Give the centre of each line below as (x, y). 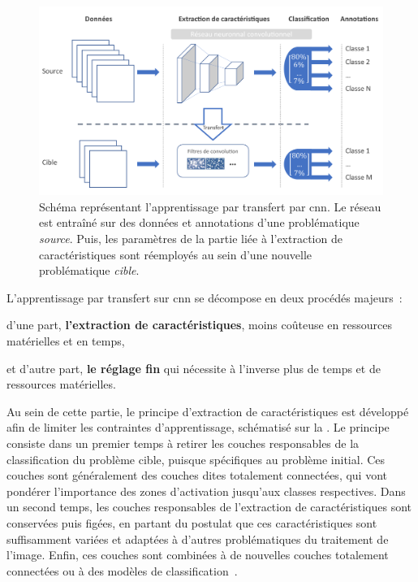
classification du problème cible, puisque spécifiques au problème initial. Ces (196, 459)
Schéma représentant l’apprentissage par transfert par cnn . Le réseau (210, 206)
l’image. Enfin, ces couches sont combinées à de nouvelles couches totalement (198, 555)
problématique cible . (89, 270)
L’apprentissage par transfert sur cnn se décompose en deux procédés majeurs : (205, 297)
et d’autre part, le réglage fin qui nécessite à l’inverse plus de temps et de (194, 368)
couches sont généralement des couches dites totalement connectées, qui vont (197, 475)
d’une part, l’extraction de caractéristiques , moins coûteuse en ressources (199, 325)
